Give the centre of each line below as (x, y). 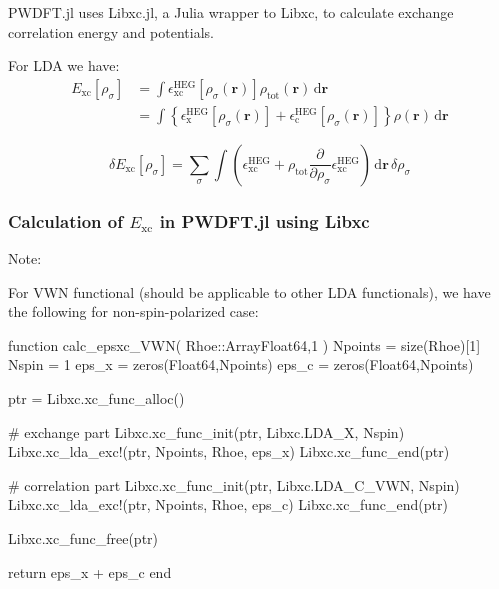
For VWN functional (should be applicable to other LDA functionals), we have (249, 291)
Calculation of (65, 220)
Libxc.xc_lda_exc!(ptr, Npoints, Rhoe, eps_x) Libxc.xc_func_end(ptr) (229, 451)
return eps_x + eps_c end (90, 571)
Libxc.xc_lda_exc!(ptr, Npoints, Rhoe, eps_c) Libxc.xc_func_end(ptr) (228, 504)
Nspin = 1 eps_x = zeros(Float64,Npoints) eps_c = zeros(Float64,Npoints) (241, 364)
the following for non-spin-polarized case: (133, 311)
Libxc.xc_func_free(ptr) (83, 538)
